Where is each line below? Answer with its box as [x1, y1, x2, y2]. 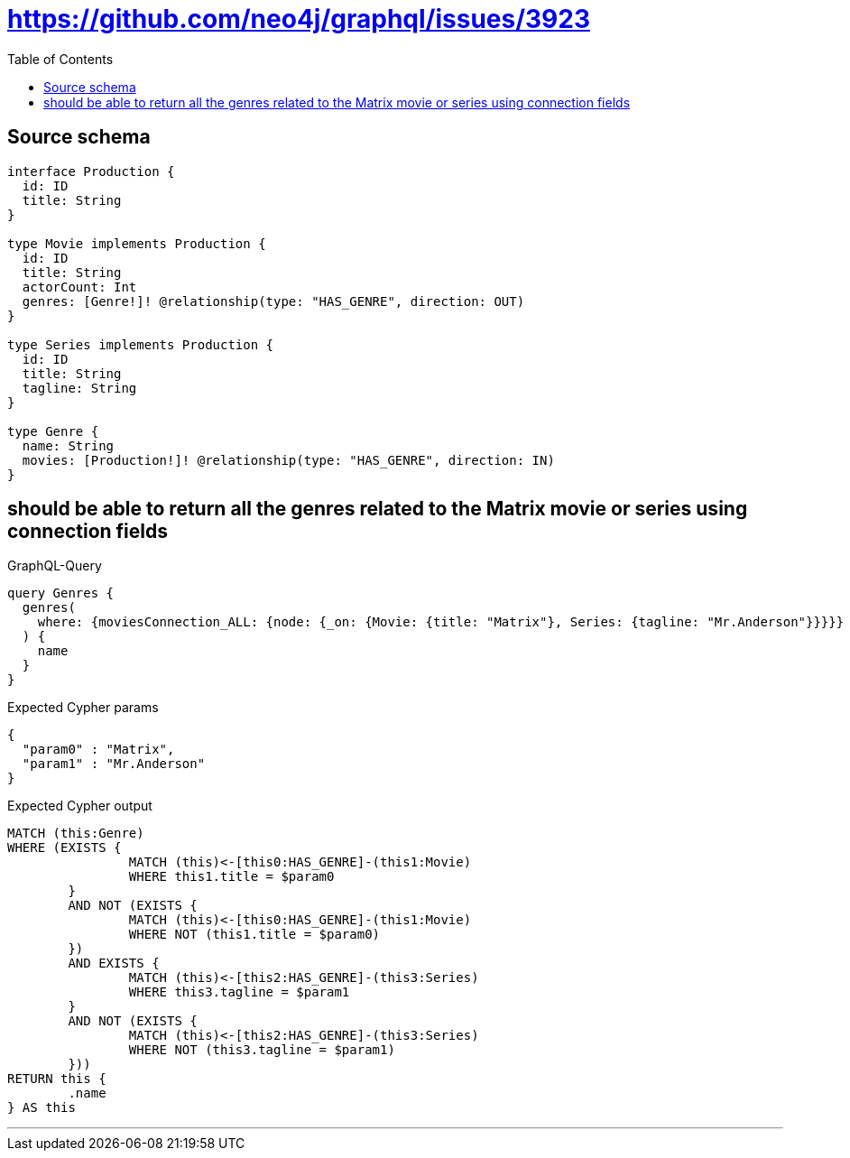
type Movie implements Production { [7, 236, 266, 251]
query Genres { [7, 586, 115, 601]
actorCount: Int [22, 279, 137, 294]
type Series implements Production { [7, 337, 274, 352]
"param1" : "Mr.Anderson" [22, 756, 206, 772]
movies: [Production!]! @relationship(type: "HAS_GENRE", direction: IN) [22, 452, 555, 468]
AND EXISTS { [68, 956, 160, 971]
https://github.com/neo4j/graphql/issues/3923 [7, 4, 591, 34]
